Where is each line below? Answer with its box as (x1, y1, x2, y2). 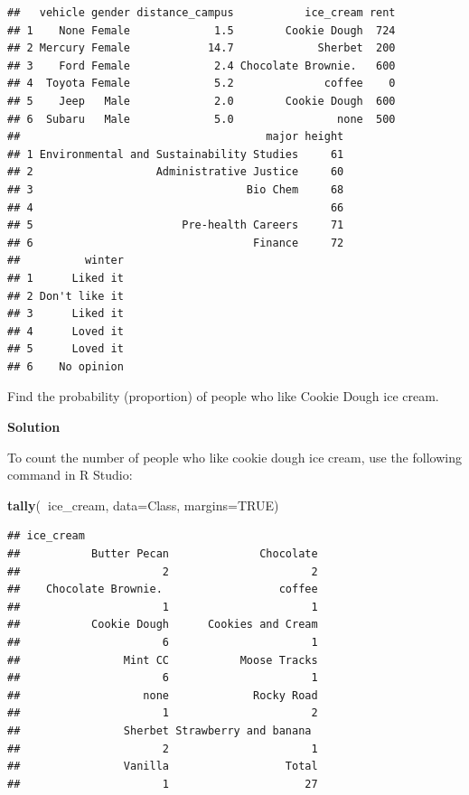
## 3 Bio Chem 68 (7, 182, 344, 196)
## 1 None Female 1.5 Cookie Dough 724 (7, 23, 396, 37)
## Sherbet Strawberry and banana (7, 724, 312, 737)
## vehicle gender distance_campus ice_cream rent (7, 6, 396, 19)
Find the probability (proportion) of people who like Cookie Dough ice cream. (7, 387, 439, 406)
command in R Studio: (7, 465, 133, 484)
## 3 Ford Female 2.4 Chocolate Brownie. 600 (7, 59, 396, 72)
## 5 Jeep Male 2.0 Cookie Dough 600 (7, 94, 396, 108)
